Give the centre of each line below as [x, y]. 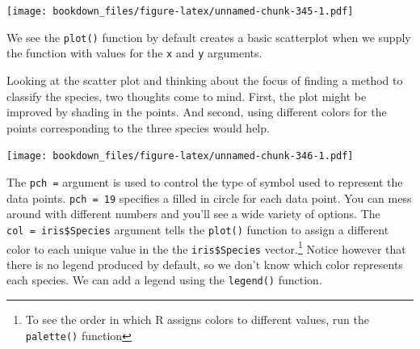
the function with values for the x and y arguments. [134, 53]
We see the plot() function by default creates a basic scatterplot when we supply [209, 37]
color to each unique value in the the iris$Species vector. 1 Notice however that [206, 247]
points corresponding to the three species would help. [138, 127]
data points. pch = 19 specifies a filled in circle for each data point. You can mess [209, 198]
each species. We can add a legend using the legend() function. [164, 280]
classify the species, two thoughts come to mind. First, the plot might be [187, 96]
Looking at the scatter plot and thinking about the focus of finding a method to [205, 80]
